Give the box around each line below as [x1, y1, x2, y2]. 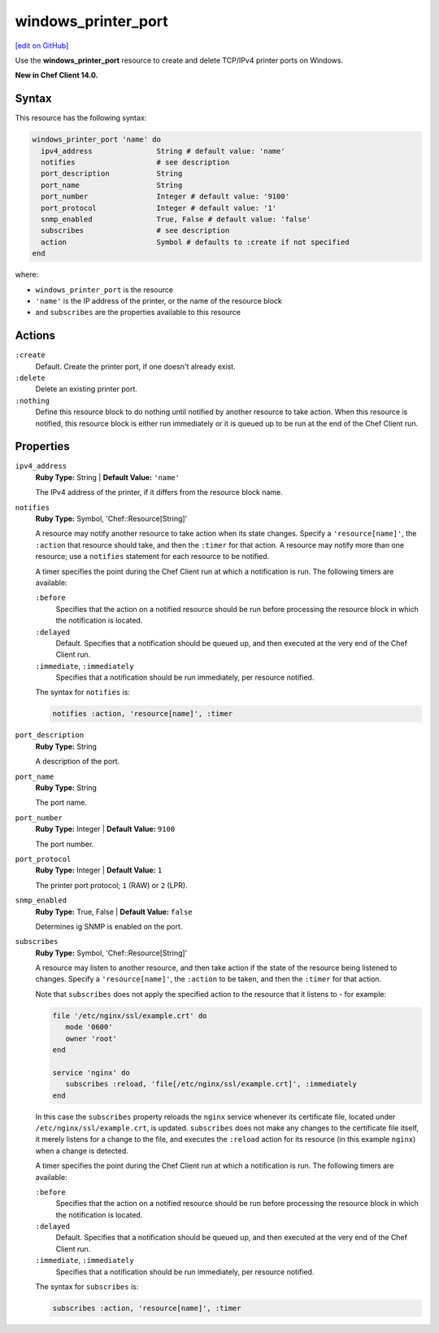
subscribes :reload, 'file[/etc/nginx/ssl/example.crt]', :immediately [65, 1079, 358, 1089]
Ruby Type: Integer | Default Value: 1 [35, 865, 163, 875]
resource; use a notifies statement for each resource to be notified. [35, 552, 270, 562]
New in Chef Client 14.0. [15, 70, 98, 81]
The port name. [35, 798, 87, 807]
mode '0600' [65, 1022, 113, 1032]
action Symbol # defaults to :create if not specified [41, 237, 350, 247]
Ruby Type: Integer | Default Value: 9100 [35, 824, 176, 834]
